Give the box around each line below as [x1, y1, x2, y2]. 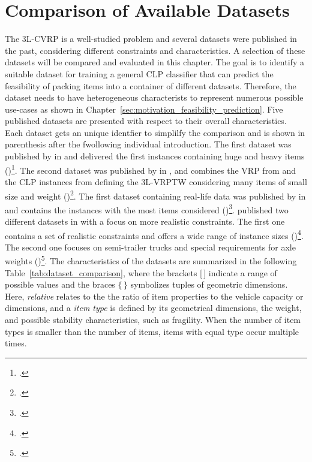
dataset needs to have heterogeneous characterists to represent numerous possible [5, 91, 304, 104]
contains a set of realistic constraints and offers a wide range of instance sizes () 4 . [5, 227, 304, 241]
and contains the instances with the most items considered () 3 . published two [5, 201, 289, 216]
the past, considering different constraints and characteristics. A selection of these [5, 44, 305, 56]
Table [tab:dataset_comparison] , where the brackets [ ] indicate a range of [5, 266, 277, 279]
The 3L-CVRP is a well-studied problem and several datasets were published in [5, 32, 297, 45]
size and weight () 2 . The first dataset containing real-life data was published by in [5, 188, 306, 202]
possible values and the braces [5, 278, 115, 291]
